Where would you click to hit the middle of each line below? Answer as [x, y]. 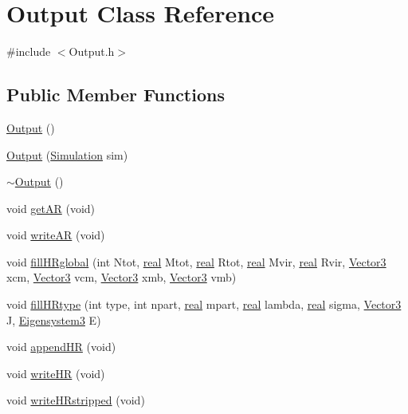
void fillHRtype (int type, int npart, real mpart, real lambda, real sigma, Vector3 [204, 304]
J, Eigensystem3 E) [54, 319]
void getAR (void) [51, 208]
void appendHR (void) [61, 347]
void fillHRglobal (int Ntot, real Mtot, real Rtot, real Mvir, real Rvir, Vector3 [196, 261]
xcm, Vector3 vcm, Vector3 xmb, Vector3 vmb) [122, 277]
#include [29, 51]
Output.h [92, 51]
